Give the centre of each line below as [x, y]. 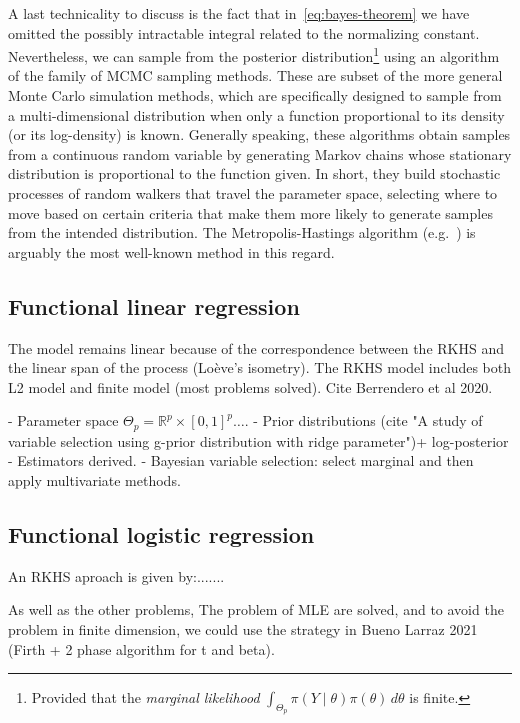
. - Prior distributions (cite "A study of [363, 420]
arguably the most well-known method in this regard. [171, 251]
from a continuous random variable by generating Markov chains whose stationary [260, 153]
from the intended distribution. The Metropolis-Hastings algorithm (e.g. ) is [242, 232]
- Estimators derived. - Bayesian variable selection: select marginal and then [241, 460]
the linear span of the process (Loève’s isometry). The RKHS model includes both [260, 367]
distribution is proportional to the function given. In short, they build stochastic [254, 173]
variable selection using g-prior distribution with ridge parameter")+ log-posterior [258, 440]
